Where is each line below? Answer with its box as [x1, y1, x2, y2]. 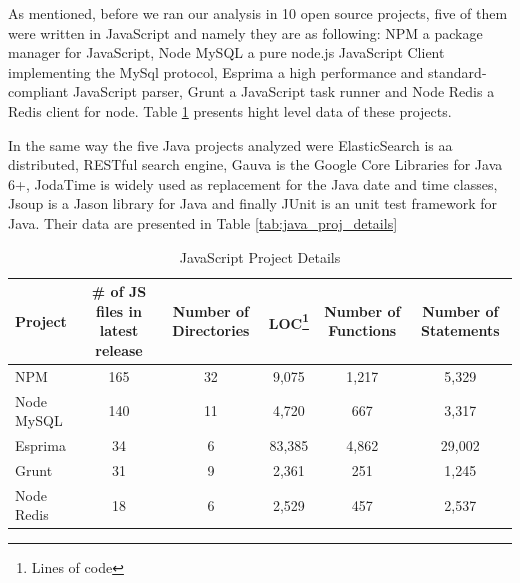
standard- [428, 61, 487, 82]
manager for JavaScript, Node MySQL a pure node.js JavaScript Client [8, 42, 445, 63]
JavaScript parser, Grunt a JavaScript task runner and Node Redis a [72, 81, 495, 102]
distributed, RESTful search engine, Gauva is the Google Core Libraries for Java [8, 154, 503, 175]
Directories [172, 320, 250, 341]
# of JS [91, 281, 147, 302]
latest [99, 320, 139, 341]
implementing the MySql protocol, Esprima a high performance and [8, 61, 424, 82]
